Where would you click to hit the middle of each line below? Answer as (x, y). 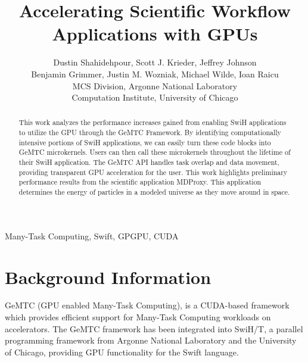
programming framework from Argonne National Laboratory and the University (151, 340)
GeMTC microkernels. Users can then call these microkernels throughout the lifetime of (155, 152)
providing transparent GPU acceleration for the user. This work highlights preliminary (153, 172)
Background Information (108, 277)
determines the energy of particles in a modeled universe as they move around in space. (154, 192)
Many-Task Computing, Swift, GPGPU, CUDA (92, 235)
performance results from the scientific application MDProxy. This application (140, 182)
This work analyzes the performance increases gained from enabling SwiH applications (153, 122)
